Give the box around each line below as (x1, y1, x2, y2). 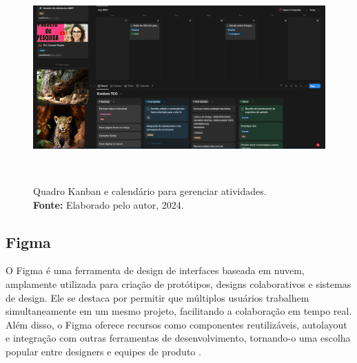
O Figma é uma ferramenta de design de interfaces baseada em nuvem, (6, 263, 305, 278)
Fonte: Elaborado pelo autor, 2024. (33, 197, 184, 211)
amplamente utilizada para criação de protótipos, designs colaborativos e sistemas (6, 276, 351, 291)
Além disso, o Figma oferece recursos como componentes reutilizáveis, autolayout (6, 317, 347, 331)
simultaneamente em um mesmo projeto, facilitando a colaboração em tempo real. (6, 304, 352, 318)
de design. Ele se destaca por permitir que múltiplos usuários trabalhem (6, 290, 309, 304)
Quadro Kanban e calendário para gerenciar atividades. (33, 183, 267, 198)
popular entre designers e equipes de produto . (6, 344, 201, 358)
